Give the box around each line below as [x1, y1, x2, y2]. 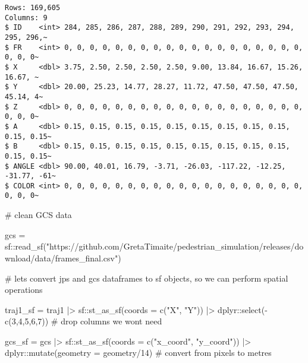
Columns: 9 [5, 13, 48, 22]
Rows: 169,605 [5, 4, 61, 12]
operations [5, 283, 43, 296]
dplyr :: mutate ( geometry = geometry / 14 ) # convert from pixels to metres [5, 346, 272, 359]
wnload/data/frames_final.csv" [5, 251, 118, 264]
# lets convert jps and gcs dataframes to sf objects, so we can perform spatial [5, 272, 288, 284]
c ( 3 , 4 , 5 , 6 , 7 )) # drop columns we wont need [5, 315, 162, 327]
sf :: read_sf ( [5, 240, 46, 252]
